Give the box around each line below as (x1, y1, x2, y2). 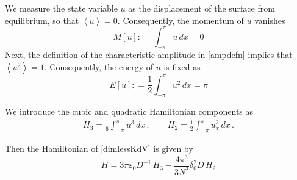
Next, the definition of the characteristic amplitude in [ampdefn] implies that (5, 48, 293, 61)
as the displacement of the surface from (128, 2, 275, 14)
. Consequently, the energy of (44, 60, 153, 73)
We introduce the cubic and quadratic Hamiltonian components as (5, 105, 254, 118)
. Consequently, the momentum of (117, 13, 244, 26)
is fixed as (163, 60, 201, 73)
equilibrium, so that (5, 13, 79, 26)
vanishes (254, 13, 285, 26)
